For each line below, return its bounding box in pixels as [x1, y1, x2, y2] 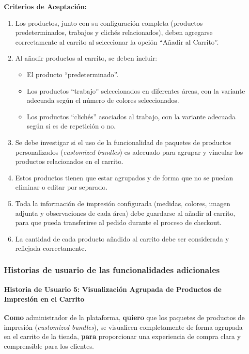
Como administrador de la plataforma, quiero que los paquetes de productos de [4, 312, 245, 322]
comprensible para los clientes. [4, 340, 94, 351]
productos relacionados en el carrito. [15, 156, 124, 166]
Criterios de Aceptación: [4, 1, 87, 11]
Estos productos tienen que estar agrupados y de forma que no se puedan [15, 172, 233, 182]
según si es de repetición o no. [27, 121, 116, 131]
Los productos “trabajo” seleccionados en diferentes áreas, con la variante [27, 85, 245, 96]
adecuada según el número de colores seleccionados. [27, 95, 179, 105]
